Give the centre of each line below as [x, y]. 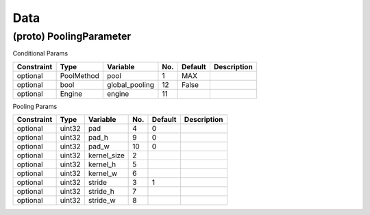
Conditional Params [40, 53]
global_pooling [130, 84]
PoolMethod [79, 75]
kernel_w [103, 173]
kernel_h [102, 164]
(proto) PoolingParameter [72, 36]
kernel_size [106, 155]
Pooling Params [35, 106]
